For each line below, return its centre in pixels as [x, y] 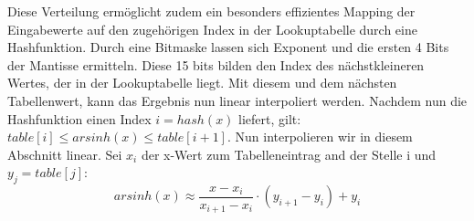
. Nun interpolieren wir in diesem [320, 137]
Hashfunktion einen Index [79, 118]
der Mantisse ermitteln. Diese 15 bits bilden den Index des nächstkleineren [216, 64]
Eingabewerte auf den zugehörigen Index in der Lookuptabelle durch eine [212, 29]
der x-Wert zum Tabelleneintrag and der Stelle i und [289, 154]
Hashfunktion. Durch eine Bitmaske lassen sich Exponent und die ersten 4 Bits [228, 47]
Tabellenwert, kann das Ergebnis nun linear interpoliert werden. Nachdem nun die [237, 100]
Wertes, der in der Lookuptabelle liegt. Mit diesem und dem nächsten [202, 83]
